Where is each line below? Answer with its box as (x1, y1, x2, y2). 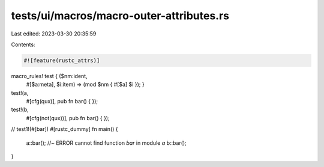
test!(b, (11, 106, 29, 114)
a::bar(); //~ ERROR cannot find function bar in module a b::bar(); (26, 139, 187, 147)
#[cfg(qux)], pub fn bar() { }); (26, 98, 98, 105)
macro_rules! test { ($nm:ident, (11, 72, 88, 79)
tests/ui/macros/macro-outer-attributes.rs (11, 9, 229, 22)
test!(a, (11, 89, 29, 96)
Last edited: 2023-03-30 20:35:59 (11, 30, 97, 37)
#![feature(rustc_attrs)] (23, 57, 100, 64)
